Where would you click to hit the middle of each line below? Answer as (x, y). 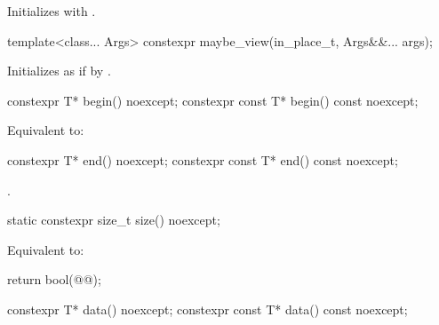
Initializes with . (52, 11)
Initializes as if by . (59, 71)
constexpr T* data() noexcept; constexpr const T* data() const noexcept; (208, 309)
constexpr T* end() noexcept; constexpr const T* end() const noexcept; (203, 159)
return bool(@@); (54, 279)
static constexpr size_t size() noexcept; (114, 220)
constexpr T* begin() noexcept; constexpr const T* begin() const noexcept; (213, 100)
